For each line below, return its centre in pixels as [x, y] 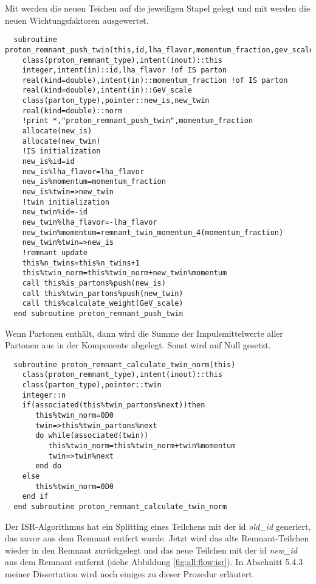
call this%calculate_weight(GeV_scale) [103, 304]
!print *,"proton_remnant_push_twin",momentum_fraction [138, 121]
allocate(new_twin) [61, 141]
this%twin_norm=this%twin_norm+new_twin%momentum [125, 273]
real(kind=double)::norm [72, 111]
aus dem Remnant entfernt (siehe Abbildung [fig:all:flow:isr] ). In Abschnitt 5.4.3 [154, 562]
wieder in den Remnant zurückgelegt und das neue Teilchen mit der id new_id [151, 550]
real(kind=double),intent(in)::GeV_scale [107, 90]
